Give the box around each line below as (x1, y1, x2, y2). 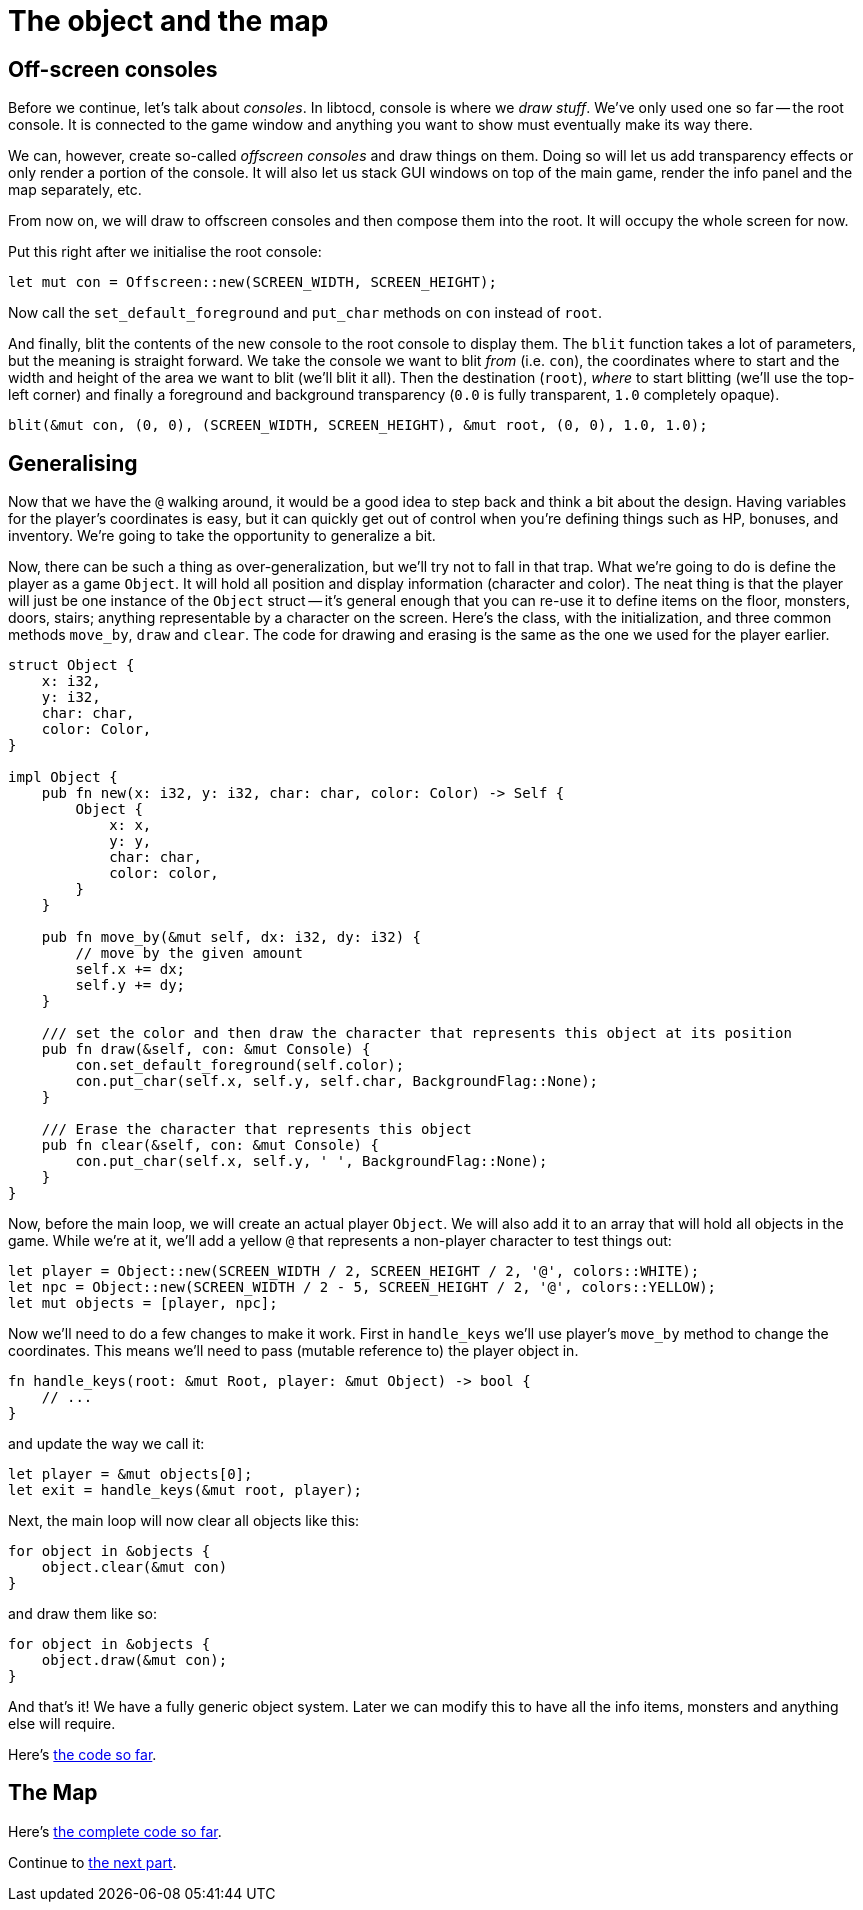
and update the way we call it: (8, 1435, 205, 1453)
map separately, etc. (8, 181, 142, 199)
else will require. (8, 1715, 116, 1733)
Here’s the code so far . (8, 1746, 157, 1764)
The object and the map (8, 4, 329, 38)
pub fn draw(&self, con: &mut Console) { (41, 1041, 371, 1058)
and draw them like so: (8, 1605, 158, 1623)
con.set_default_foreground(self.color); (75, 1057, 405, 1074)
